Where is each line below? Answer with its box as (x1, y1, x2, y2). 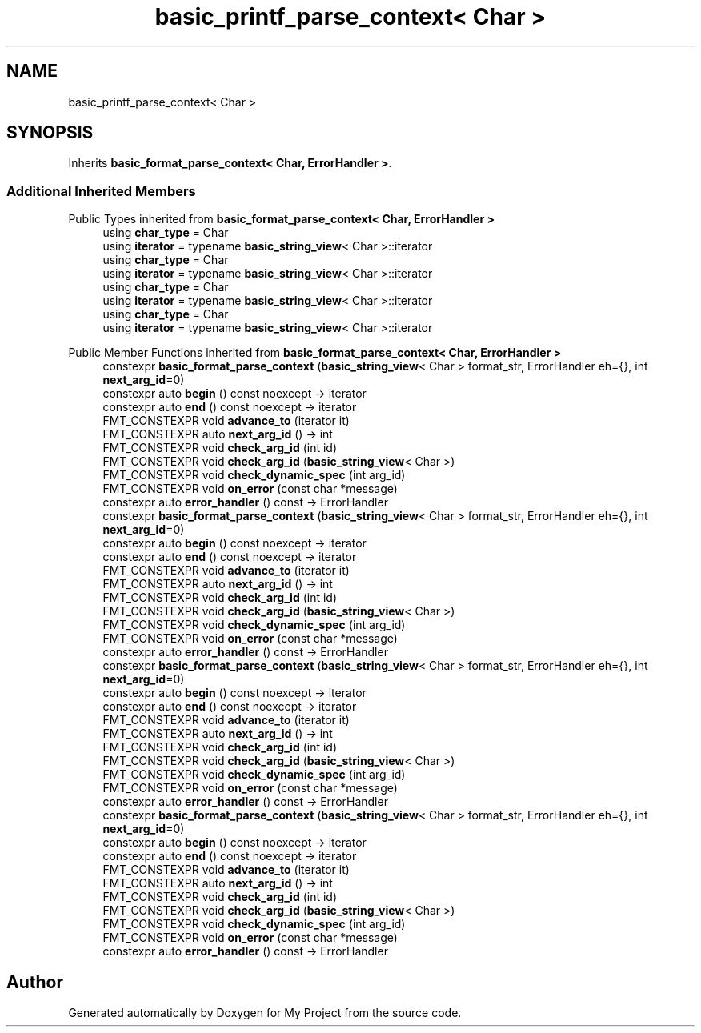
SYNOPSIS (6, 122, 94, 143)
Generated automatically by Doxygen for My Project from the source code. (68, 1006, 462, 1020)
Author (6, 971, 63, 992)
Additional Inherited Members (6, 182, 196, 199)
